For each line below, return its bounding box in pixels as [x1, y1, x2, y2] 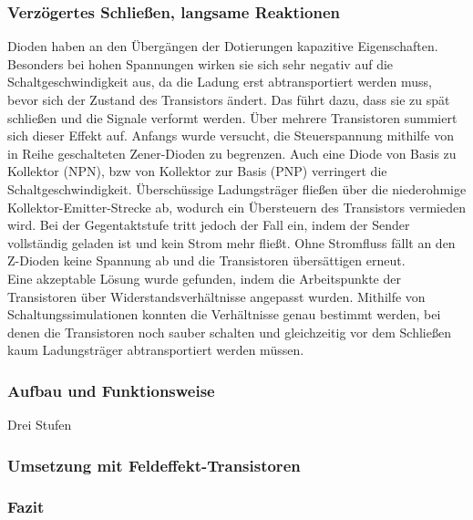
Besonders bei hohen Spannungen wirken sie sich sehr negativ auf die [7, 54, 394, 73]
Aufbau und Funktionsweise [7, 379, 215, 401]
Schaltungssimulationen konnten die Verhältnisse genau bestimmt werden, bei [7, 305, 441, 324]
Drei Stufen [7, 415, 72, 434]
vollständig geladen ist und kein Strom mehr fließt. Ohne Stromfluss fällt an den [7, 233, 456, 252]
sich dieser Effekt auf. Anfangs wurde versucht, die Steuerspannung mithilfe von [7, 126, 454, 145]
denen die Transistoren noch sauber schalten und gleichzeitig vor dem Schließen [7, 322, 451, 341]
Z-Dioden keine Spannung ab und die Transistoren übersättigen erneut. [7, 251, 406, 270]
